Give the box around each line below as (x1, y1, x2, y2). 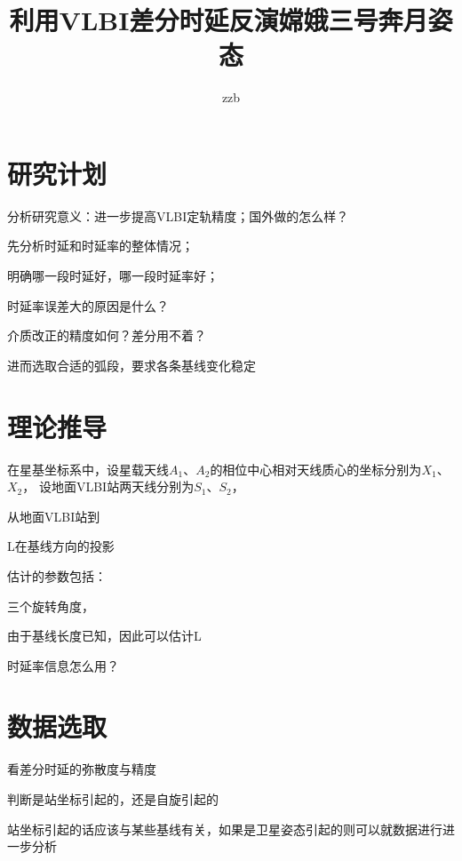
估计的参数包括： (7, 566, 107, 585)
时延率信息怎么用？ (7, 656, 119, 674)
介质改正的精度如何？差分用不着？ (7, 326, 206, 345)
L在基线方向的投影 (7, 537, 115, 555)
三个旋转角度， (7, 596, 94, 615)
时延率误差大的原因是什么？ (7, 296, 169, 315)
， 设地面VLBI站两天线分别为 (22, 477, 195, 496)
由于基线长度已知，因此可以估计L (7, 626, 202, 645)
